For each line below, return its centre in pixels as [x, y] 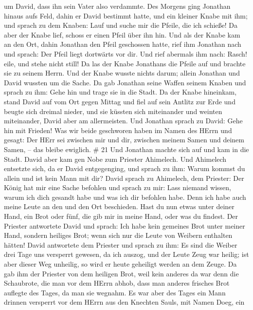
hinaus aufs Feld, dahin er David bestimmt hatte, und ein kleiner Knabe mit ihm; [126, 15]
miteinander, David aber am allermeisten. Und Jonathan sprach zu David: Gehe [123, 121]
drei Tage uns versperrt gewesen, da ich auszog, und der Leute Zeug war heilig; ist [126, 254]
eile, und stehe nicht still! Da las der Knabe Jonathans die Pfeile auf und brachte [125, 63]
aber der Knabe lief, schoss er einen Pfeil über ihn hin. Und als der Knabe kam [122, 34]
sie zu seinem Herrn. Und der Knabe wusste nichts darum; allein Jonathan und [122, 73]
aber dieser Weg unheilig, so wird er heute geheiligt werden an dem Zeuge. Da [120, 264]
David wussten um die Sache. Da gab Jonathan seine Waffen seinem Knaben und [125, 82]
